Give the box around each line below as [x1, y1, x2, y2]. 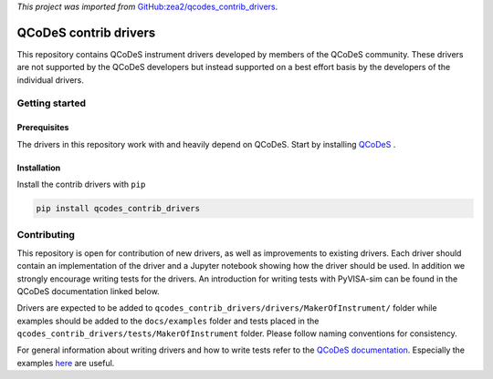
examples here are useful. [16, 357, 115, 368]
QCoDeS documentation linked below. [16, 285, 160, 296]
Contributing [16, 229, 75, 241]
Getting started [16, 97, 87, 109]
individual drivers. [16, 74, 84, 86]
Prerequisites [16, 122, 69, 133]
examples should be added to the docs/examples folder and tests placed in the [16, 315, 320, 326]
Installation [16, 162, 61, 173]
